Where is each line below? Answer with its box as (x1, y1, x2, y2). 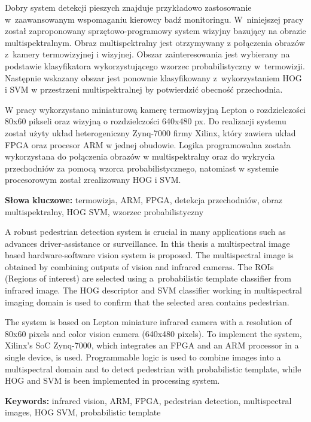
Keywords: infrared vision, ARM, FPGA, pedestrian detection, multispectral (5, 394, 292, 406)
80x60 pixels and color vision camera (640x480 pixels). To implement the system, (5, 327, 302, 340)
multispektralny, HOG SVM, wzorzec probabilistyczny (5, 205, 204, 218)
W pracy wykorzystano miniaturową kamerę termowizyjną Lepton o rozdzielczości (5, 103, 306, 115)
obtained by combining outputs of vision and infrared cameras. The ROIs (5, 260, 274, 273)
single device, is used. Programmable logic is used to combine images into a (5, 351, 281, 363)
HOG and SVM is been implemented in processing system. (5, 374, 220, 387)
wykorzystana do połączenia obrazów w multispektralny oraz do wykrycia (5, 150, 275, 163)
